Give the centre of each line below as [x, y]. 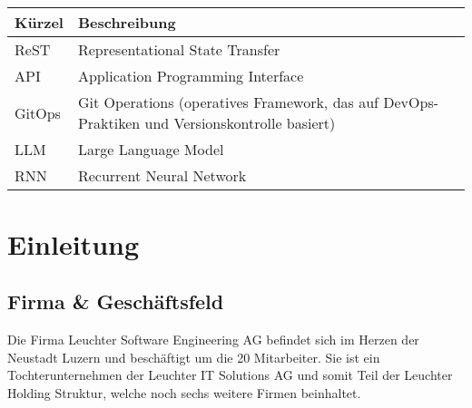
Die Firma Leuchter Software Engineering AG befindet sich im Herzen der [213, 339]
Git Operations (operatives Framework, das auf [228, 102]
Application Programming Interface [191, 76]
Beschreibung [127, 23]
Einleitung [74, 243]
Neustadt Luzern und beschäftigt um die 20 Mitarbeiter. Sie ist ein [194, 357]
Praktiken [109, 123]
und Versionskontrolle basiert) [240, 123]
